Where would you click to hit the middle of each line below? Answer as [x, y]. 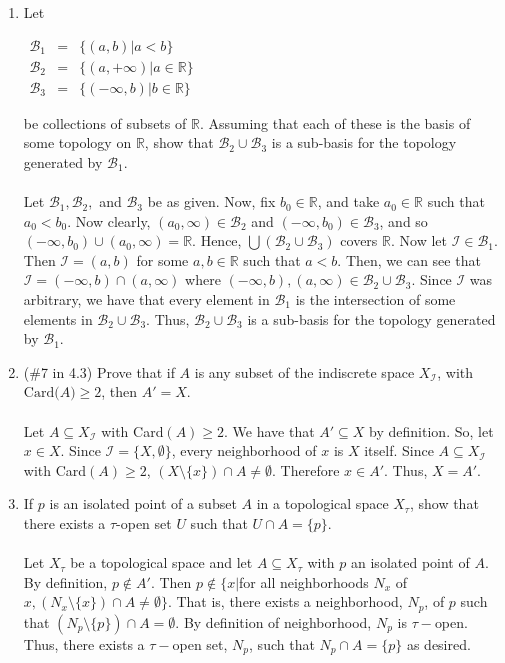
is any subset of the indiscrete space [304, 371]
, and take [348, 201]
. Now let [419, 240]
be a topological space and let [161, 562]
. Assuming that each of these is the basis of [335, 122]
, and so [403, 220]
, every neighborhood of [244, 450]
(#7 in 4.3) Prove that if [99, 371]
